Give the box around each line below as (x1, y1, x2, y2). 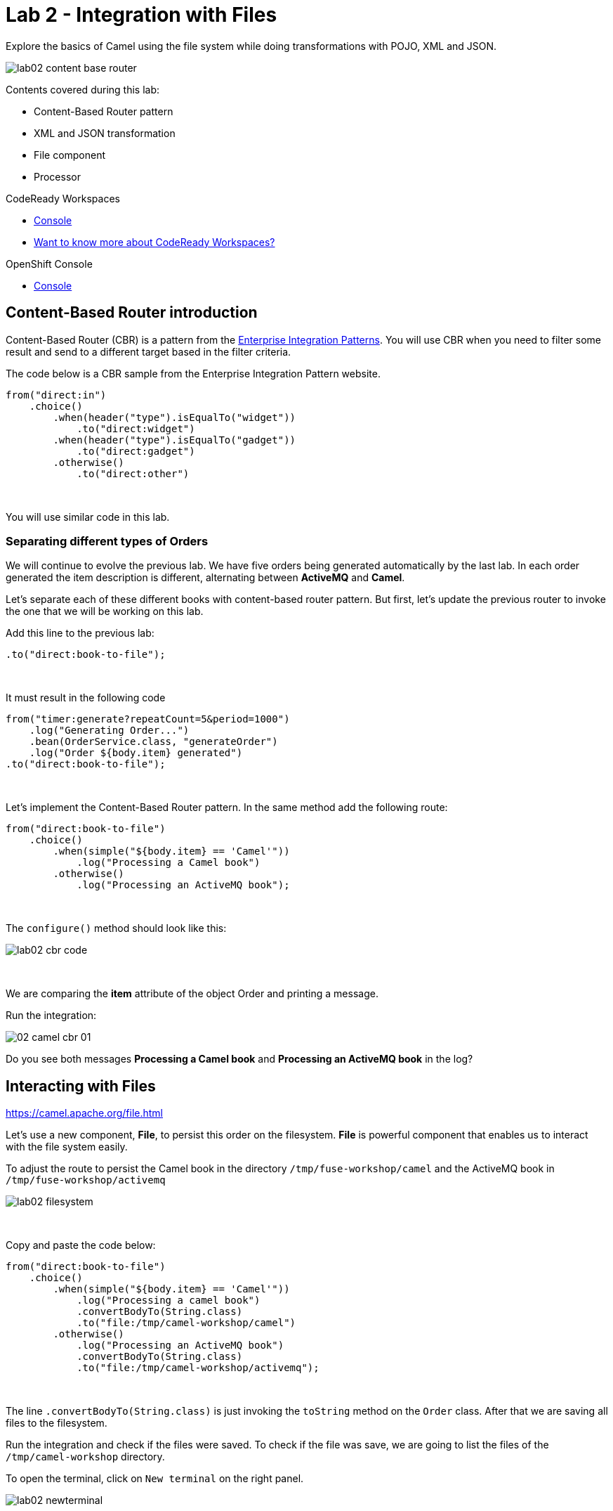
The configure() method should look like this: (6, 922, 227, 935)
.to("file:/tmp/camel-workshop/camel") (77, 1317, 296, 1329)
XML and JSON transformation (34, 127, 176, 139)
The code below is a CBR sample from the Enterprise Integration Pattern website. (6, 367, 381, 380)
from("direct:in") (6, 389, 107, 401)
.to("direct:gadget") (77, 445, 195, 457)
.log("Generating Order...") (29, 725, 190, 737)
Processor (34, 170, 81, 183)
